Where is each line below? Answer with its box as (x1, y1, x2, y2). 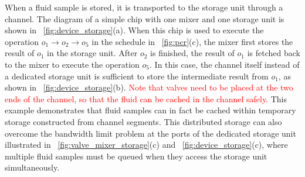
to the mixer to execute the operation (5, 58, 140, 70)
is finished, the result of (150, 47, 235, 59)
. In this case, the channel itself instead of (150, 58, 300, 70)
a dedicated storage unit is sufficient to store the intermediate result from (5, 70, 269, 82)
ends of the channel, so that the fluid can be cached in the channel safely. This (5, 92, 287, 105)
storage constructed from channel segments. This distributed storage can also (5, 115, 282, 127)
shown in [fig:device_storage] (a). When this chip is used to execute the (5, 24, 264, 36)
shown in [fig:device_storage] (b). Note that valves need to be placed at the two (5, 81, 293, 93)
